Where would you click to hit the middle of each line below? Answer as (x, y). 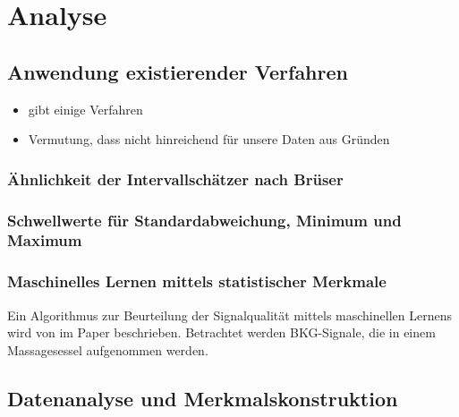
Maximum (45, 240)
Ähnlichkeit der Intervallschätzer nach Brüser (175, 179)
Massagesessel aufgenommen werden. (108, 349)
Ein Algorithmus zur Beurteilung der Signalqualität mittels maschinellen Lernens (229, 315)
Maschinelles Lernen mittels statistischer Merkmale (197, 281)
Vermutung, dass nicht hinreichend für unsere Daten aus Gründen (209, 139)
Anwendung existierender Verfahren (178, 71)
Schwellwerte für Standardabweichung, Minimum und (204, 220)
